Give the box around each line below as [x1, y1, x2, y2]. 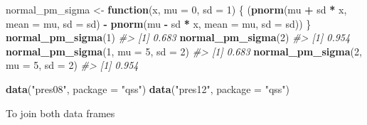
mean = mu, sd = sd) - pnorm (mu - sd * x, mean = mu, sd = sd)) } [6, 16, 312, 31]
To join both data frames [6, 105, 115, 120]
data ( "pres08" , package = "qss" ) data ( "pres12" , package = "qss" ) [6, 81, 289, 96]
